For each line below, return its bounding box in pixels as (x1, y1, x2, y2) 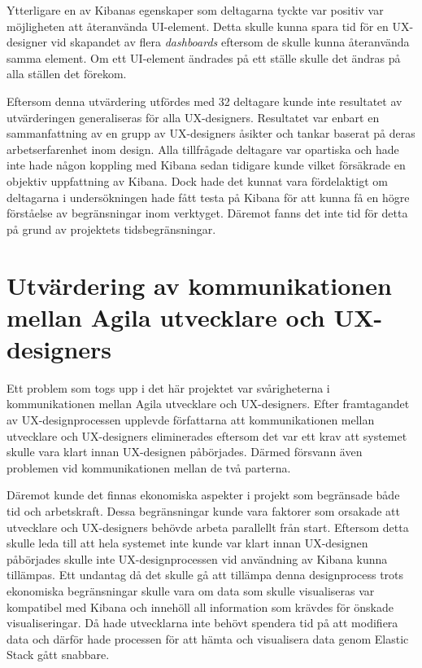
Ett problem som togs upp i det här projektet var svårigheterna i (7, 379, 330, 396)
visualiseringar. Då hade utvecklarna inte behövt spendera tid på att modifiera (7, 614, 398, 631)
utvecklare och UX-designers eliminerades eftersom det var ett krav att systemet (7, 427, 407, 444)
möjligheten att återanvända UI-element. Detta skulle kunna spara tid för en (7, 17, 389, 34)
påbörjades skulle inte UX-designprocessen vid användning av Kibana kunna (7, 550, 388, 567)
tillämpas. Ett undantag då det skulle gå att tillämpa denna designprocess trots (7, 566, 404, 583)
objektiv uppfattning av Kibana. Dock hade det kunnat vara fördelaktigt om (7, 172, 388, 189)
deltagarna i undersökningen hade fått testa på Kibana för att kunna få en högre (7, 188, 410, 205)
